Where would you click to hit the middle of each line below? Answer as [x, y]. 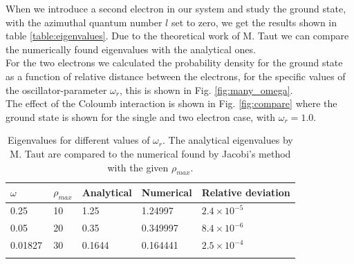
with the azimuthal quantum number [84, 22]
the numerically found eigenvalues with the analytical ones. [131, 49]
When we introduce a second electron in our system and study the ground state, [176, 8]
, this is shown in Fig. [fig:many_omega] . [206, 89]
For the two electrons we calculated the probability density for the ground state [174, 63]
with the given [138, 167]
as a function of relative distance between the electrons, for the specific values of [176, 76]
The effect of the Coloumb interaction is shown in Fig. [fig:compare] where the [171, 103]
